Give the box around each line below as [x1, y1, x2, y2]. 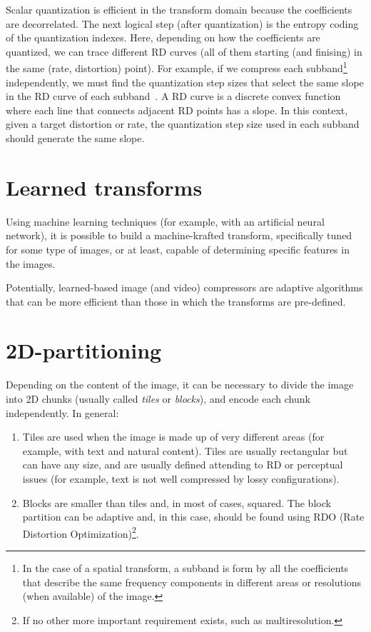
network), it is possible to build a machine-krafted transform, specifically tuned [6, 228, 352, 243]
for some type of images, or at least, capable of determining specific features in [6, 241, 350, 256]
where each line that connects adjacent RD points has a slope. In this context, [6, 102, 348, 117]
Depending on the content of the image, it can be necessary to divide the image [6, 377, 354, 392]
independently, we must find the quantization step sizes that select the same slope [6, 74, 364, 89]
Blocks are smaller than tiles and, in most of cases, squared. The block [22, 495, 331, 510]
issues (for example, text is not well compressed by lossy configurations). [22, 471, 340, 486]
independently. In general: [6, 405, 119, 420]
